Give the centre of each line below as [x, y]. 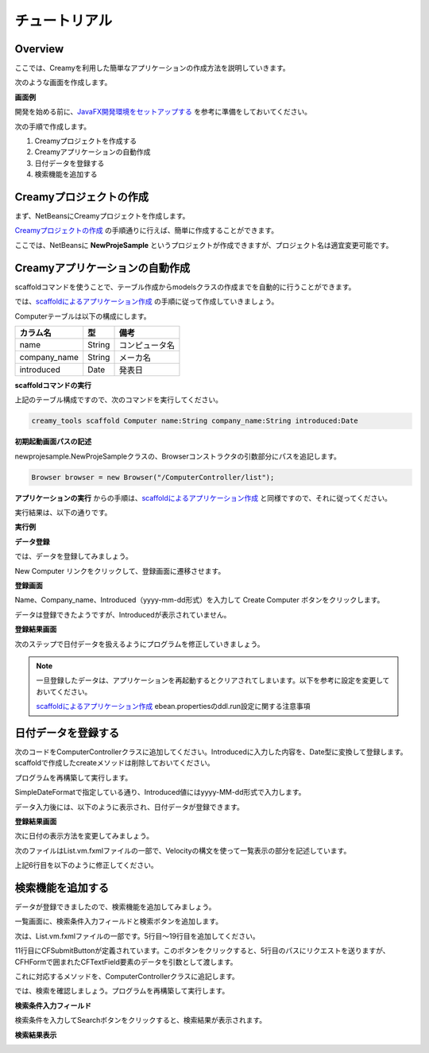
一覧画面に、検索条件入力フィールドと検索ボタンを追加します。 [118, 921]
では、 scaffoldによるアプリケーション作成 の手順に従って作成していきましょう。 [147, 301]
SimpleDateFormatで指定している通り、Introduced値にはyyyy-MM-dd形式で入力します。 [160, 792]
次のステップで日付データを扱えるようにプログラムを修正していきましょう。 [139, 644]
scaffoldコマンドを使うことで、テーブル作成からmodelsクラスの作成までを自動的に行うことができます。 [185, 287]
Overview [39, 49]
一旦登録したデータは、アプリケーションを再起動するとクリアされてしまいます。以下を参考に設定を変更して [213, 680]
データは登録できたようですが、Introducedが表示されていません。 [123, 614]
